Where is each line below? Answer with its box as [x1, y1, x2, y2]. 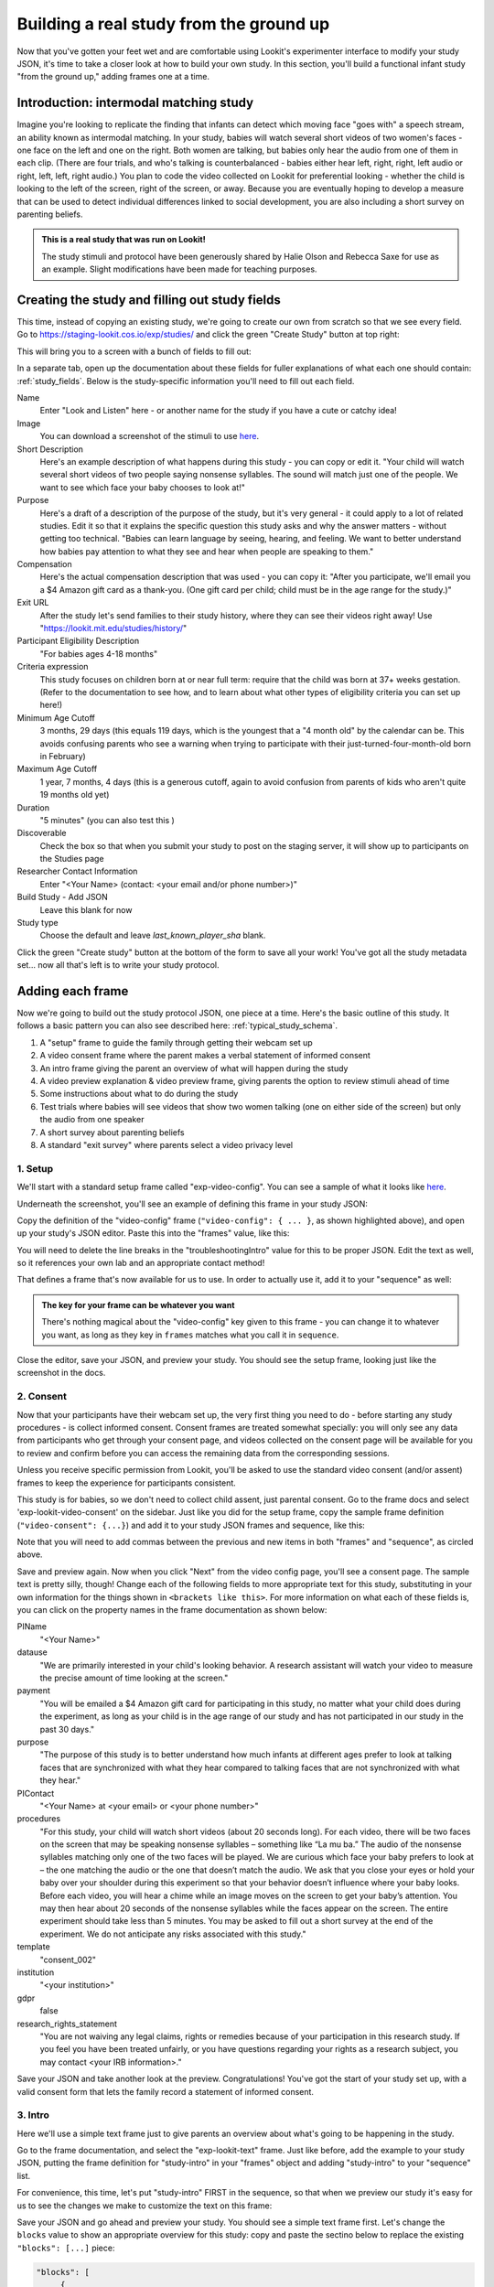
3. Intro [16, 2109, 50, 2121]
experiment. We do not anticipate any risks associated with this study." [39, 1928, 306, 1939]
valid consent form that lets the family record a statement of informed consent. [16, 2086, 315, 2097]
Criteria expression [16, 661, 89, 672]
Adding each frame [16, 983, 129, 999]
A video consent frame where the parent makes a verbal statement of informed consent [39, 1050, 370, 1061]
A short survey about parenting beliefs [39, 1126, 185, 1138]
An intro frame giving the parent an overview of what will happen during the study [39, 1062, 349, 1074]
